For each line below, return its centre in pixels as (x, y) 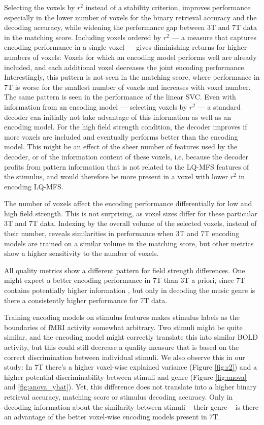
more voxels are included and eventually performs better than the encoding (121, 136)
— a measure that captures (214, 37)
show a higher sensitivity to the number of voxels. (81, 253)
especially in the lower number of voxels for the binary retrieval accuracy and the (130, 17)
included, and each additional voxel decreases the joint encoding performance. (125, 67)
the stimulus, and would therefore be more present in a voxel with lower (116, 176)
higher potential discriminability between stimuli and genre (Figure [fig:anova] (125, 377)
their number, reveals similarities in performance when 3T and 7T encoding (122, 233)
